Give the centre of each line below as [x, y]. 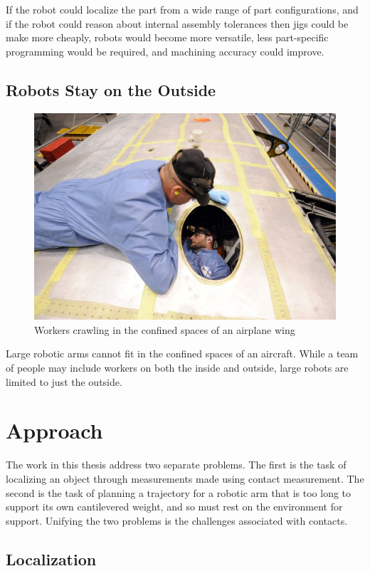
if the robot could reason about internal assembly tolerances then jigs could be [177, 23]
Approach [54, 430]
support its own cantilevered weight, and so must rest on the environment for [174, 507]
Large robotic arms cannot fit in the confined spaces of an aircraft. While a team [182, 353]
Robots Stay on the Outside [111, 89]
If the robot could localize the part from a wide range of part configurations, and [182, 9]
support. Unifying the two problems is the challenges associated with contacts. [177, 520]
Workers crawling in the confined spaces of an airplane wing [165, 329]
